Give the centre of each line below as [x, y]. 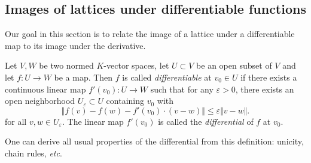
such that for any [182, 89]
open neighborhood [40, 101]
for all [16, 121]
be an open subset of [234, 65]
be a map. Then [83, 77]
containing [125, 101]
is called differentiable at [167, 77]
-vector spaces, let [136, 65]
